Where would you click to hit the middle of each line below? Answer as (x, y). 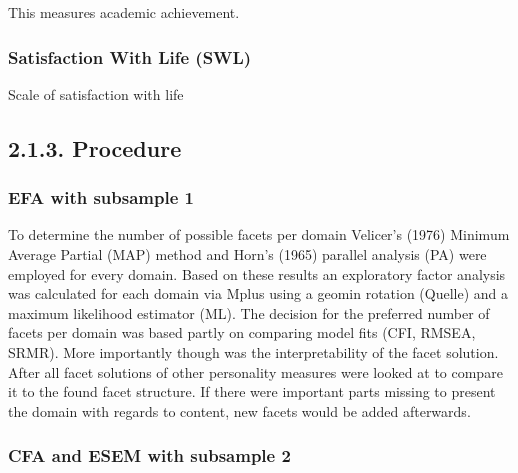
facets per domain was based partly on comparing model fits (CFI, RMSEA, (242, 332)
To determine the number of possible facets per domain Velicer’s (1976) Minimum (259, 234)
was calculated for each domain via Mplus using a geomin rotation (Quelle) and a (258, 293)
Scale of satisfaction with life (96, 93)
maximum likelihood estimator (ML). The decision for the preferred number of (249, 312)
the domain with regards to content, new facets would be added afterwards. (239, 410)
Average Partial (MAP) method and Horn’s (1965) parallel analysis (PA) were (247, 254)
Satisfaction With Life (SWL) (130, 56)
